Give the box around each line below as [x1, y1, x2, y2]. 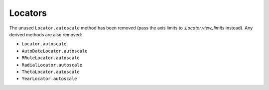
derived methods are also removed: [9, 31, 82, 37]
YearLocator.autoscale [21, 76, 77, 82]
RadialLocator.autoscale [21, 62, 82, 68]
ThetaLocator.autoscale [21, 69, 80, 75]
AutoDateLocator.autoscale [21, 48, 88, 54]
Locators [9, 7, 47, 18]
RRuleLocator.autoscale [21, 55, 80, 61]
